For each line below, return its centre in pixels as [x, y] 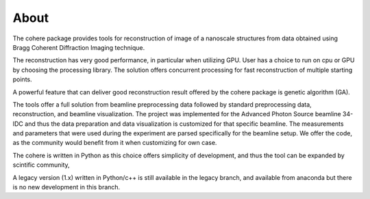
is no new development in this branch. [66, 187]
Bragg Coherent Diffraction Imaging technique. [79, 47]
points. [22, 79]
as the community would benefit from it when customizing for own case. [115, 143]
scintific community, [41, 165]
